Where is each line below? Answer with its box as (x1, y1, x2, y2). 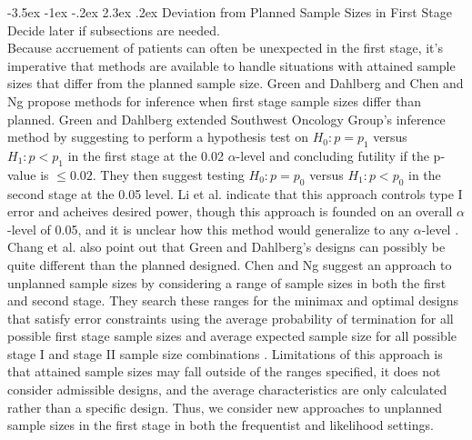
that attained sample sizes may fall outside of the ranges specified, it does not (7, 362, 441, 381)
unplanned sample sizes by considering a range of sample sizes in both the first (7, 273, 447, 292)
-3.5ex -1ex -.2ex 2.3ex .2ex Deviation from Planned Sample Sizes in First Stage (7, 3, 452, 21)
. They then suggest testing (92, 165, 245, 184)
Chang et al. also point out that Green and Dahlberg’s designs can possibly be (7, 237, 446, 256)
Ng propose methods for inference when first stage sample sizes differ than (7, 91, 421, 110)
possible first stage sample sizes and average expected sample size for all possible (7, 326, 457, 345)
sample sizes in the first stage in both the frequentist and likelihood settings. (7, 415, 434, 435)
